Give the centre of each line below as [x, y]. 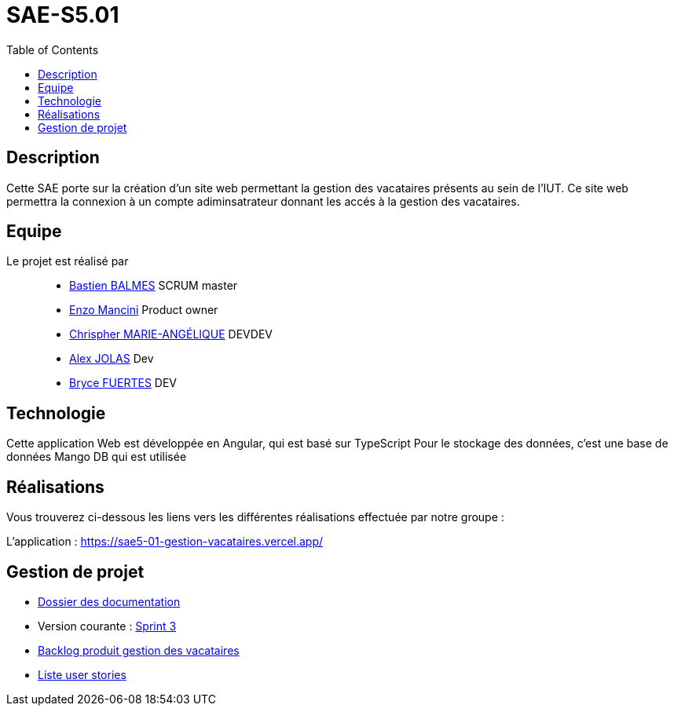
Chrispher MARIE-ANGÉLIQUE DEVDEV [171, 334]
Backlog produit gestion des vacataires [139, 650]
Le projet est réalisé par [68, 261]
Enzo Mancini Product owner [144, 310]
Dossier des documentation [109, 601]
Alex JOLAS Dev [112, 359]
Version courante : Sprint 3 [107, 626]
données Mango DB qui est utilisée [97, 457]
